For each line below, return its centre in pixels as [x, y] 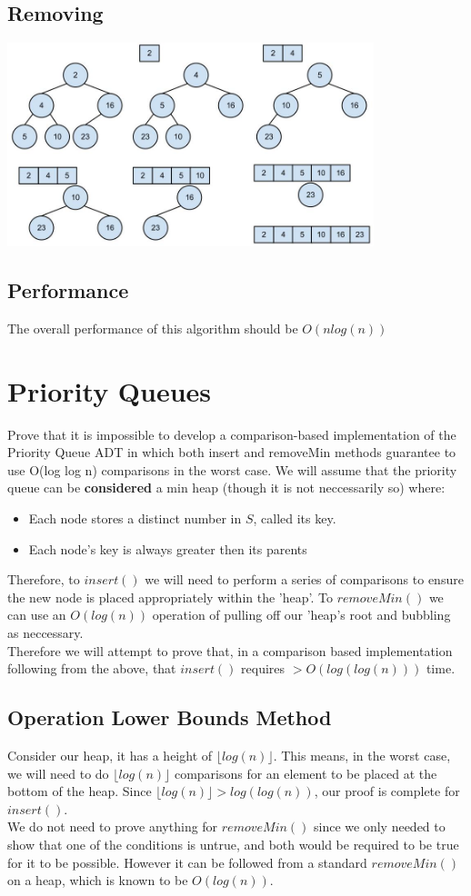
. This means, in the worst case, [362, 756]
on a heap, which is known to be [98, 880]
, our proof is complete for [387, 791]
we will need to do [58, 773]
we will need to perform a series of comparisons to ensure [304, 579]
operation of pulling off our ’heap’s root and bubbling [301, 615]
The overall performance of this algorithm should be [153, 328]
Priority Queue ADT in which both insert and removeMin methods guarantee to [232, 452]
